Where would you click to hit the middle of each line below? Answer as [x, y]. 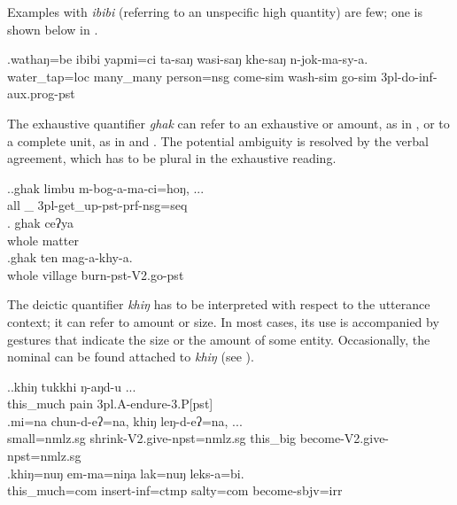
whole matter [43, 240]
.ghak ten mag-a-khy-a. [70, 257]
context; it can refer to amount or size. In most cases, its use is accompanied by [223, 321]
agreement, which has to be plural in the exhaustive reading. [172, 158]
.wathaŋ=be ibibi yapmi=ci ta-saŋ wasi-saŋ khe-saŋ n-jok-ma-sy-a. [188, 59]
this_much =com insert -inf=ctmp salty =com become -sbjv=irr [175, 490]
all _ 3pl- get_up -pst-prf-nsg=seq [97, 205]
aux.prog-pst [41, 93]
